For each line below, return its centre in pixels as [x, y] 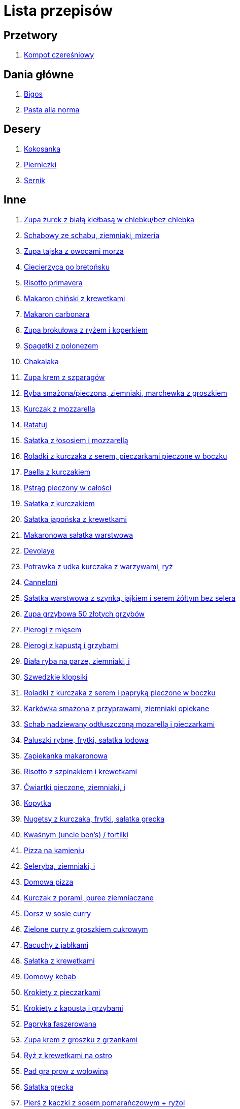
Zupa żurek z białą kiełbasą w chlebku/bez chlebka [109, 219]
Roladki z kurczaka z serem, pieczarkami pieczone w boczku [126, 456]
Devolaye [39, 550]
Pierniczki [40, 164]
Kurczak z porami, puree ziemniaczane [89, 897]
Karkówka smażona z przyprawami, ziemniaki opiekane [117, 708]
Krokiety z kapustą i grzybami [74, 1008]
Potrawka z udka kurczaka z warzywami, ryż [98, 566]
